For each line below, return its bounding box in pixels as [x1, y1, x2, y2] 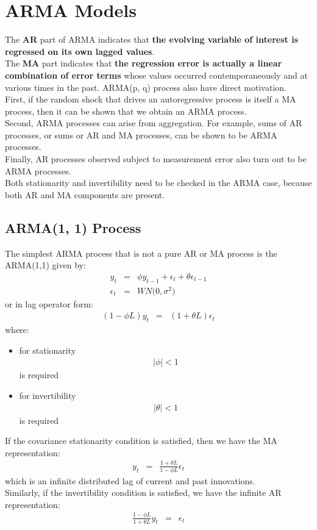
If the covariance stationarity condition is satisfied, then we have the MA [5, 434, 277, 447]
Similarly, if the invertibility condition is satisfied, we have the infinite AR [5, 486, 282, 499]
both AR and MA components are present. [5, 188, 165, 201]
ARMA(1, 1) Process [5, 218, 141, 237]
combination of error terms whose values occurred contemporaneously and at [5, 68, 308, 81]
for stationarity [19, 343, 76, 356]
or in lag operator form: [5, 297, 93, 310]
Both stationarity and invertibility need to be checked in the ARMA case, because [5, 176, 312, 189]
